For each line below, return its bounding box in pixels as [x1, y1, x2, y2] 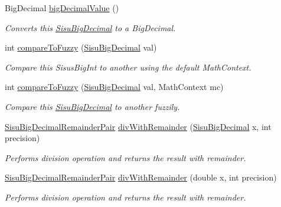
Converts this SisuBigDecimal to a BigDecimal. [5, 21, 176, 34]
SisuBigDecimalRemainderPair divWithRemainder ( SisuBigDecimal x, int [5, 120, 272, 132]
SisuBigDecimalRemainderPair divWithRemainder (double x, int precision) [5, 171, 277, 183]
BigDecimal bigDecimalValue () [5, 2, 119, 14]
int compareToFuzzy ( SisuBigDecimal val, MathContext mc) [5, 81, 224, 93]
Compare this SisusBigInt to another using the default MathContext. [5, 61, 251, 73]
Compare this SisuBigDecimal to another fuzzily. [5, 100, 180, 112]
